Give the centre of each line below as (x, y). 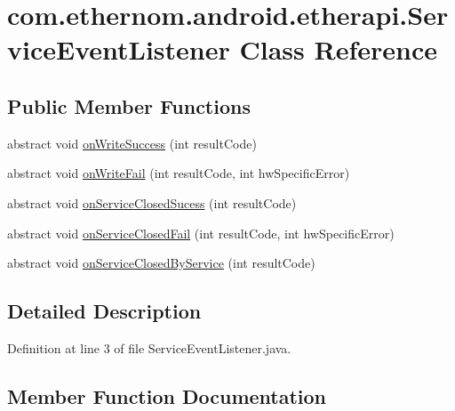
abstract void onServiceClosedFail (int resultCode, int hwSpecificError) (201, 233)
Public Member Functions (129, 105)
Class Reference (338, 49)
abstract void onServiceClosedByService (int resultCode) (161, 263)
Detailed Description (104, 311)
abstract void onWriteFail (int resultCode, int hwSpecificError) (179, 173)
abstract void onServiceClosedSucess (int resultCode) (152, 202)
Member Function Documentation (167, 395)
